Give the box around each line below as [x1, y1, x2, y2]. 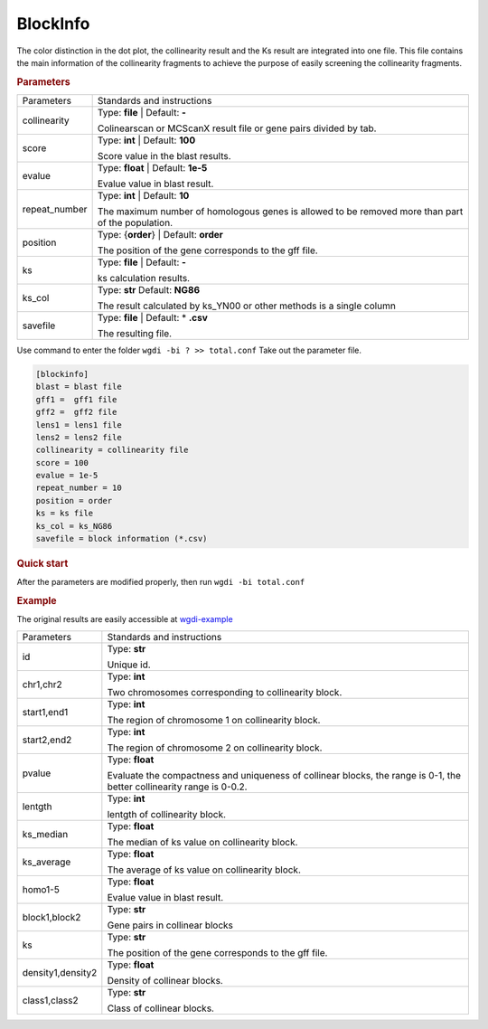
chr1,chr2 [22, 678, 62, 691]
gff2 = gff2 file [35, 407, 117, 418]
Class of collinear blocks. [107, 1002, 214, 1015]
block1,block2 [22, 911, 81, 923]
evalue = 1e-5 [35, 470, 99, 481]
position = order [35, 496, 113, 505]
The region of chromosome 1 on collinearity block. [107, 713, 321, 726]
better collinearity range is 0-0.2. [107, 780, 248, 793]
